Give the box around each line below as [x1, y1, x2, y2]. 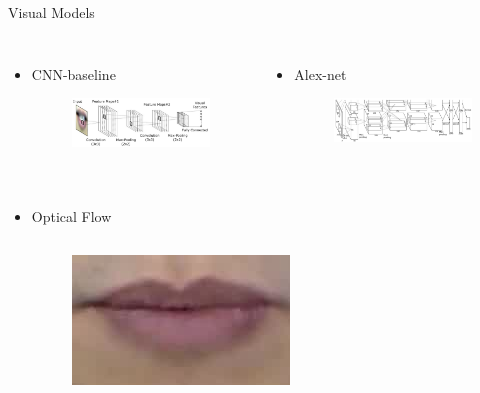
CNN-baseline [31, 63, 116, 84]
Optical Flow [31, 206, 112, 227]
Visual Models [8, 2, 95, 22]
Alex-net [294, 63, 347, 84]
